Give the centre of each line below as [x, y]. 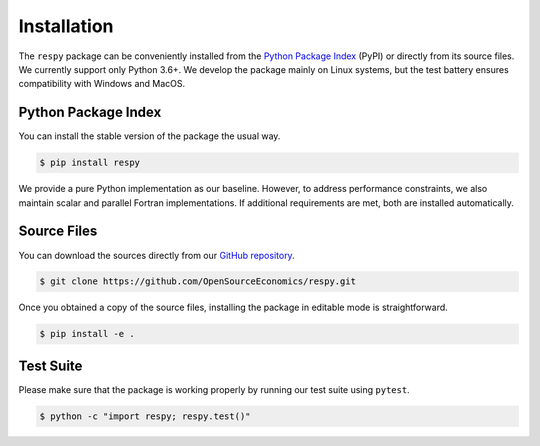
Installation [66, 26]
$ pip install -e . [87, 334]
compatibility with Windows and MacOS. [102, 84]
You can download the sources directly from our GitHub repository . [156, 255]
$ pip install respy [89, 163]
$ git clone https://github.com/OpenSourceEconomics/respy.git [198, 281]
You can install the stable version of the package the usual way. [149, 136]
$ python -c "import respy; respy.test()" [145, 416]
